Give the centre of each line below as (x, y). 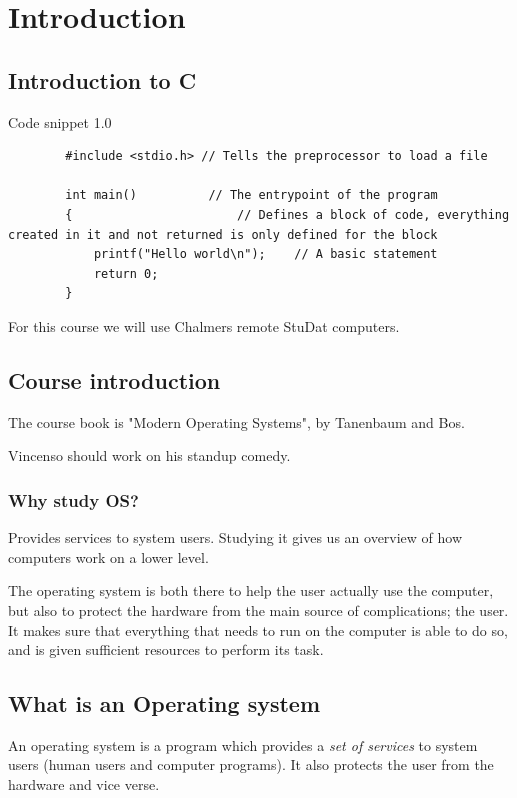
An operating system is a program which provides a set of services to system (243, 744)
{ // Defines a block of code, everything (287, 214)
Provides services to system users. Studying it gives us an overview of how (235, 537)
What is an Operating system (164, 703)
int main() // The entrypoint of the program (251, 195)
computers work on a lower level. (108, 556)
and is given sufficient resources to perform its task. (166, 649)
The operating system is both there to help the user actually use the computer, (251, 590)
